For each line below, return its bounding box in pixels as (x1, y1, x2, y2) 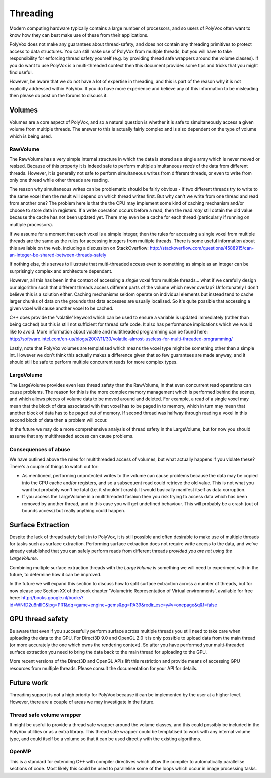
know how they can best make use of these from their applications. (9, 32, 149, 38)
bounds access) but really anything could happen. (22, 508, 125, 514)
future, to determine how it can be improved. (9, 572, 102, 578)
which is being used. (9, 133, 52, 139)
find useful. (9, 69, 33, 75)
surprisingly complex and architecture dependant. (9, 268, 113, 274)
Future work (9, 679, 48, 687)
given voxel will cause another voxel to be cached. (9, 305, 114, 311)
